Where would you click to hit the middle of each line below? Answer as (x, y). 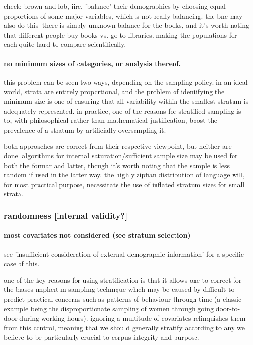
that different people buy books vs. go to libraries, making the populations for (121, 34)
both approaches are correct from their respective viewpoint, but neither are (118, 146)
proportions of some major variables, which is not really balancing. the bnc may (123, 15)
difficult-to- (220, 289)
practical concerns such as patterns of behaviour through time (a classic (134, 298)
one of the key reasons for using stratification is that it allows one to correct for (123, 279)
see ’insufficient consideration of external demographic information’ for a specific (124, 254)
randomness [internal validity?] (66, 215)
